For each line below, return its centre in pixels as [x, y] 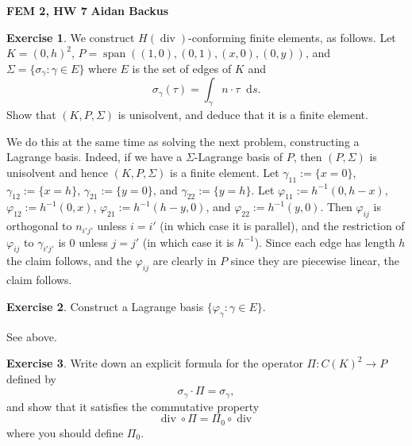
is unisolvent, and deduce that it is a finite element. [243, 115]
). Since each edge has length [325, 242]
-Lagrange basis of [239, 157]
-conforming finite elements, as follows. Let [292, 37]
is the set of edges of [182, 68]
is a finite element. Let [225, 172]
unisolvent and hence [58, 172]
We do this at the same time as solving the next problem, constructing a [183, 141]
